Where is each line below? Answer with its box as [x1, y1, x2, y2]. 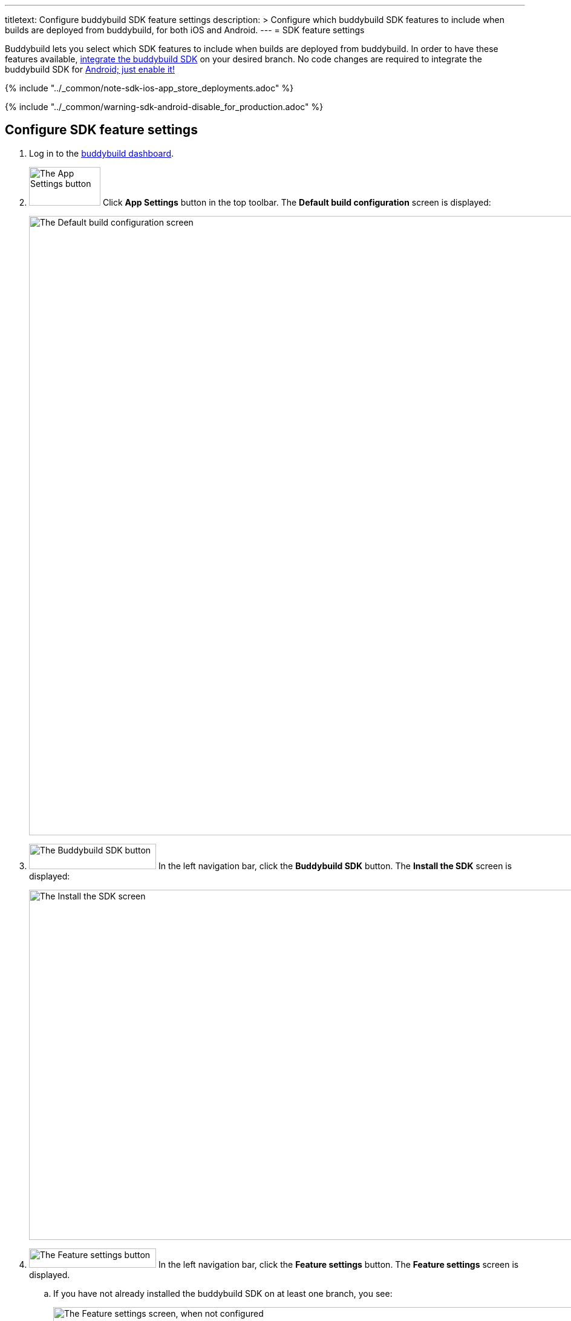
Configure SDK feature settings [5, 122, 198, 138]
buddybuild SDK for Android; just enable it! [5, 64, 175, 74]
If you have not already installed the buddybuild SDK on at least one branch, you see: [53, 1288, 393, 1299]
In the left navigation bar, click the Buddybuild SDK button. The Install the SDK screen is [158, 860, 512, 871]
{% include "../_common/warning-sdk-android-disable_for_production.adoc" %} [5, 102, 324, 112]
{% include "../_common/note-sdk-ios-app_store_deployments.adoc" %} [5, 83, 294, 93]
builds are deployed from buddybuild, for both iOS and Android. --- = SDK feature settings [5, 25, 365, 35]
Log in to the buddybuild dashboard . [29, 148, 174, 158]
